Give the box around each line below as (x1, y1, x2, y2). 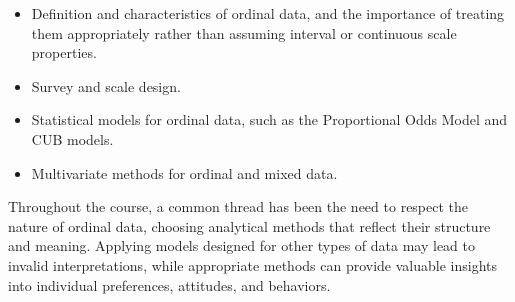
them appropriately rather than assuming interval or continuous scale (31, 22, 457, 43)
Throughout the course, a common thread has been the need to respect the (8, 196, 469, 217)
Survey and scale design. (31, 75, 181, 96)
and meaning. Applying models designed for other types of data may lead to (8, 235, 475, 256)
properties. (31, 42, 97, 63)
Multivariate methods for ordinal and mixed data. (31, 162, 338, 183)
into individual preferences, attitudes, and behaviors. (8, 274, 331, 295)
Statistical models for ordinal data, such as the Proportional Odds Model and (31, 109, 508, 130)
